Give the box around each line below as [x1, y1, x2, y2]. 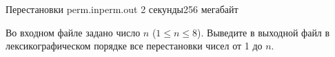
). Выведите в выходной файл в [197, 25, 330, 39]
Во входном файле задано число [6, 25, 141, 39]
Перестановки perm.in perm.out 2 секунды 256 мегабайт [6, 2, 238, 16]
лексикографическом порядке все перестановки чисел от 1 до [6, 38, 263, 53]
